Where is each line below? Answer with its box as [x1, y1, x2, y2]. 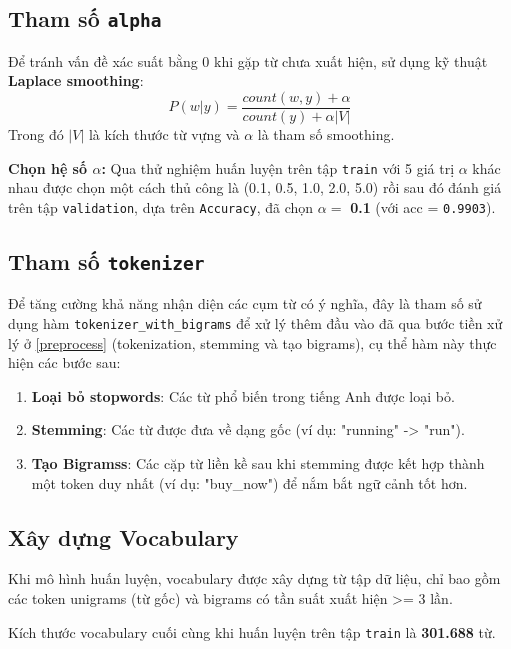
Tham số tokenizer [8, 245, 205, 276]
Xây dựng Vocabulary [8, 521, 239, 552]
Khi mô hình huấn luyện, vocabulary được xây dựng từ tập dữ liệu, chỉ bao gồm [8, 568, 501, 589]
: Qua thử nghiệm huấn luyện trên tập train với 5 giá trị [101, 157, 455, 178]
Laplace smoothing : [8, 70, 144, 91]
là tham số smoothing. [257, 124, 395, 145]
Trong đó [8, 124, 64, 145]
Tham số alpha [8, 3, 162, 34]
